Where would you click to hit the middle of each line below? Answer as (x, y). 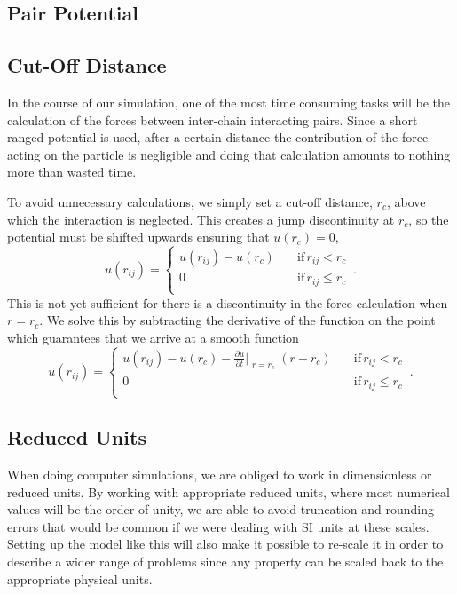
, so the (429, 219)
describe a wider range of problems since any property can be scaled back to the (225, 561)
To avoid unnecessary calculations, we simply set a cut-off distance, (190, 201)
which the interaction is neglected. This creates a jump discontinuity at (201, 219)
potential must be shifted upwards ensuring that (138, 237)
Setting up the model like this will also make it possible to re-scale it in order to (225, 544)
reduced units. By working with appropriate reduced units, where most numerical (228, 491)
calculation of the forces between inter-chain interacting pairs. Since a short (213, 119)
